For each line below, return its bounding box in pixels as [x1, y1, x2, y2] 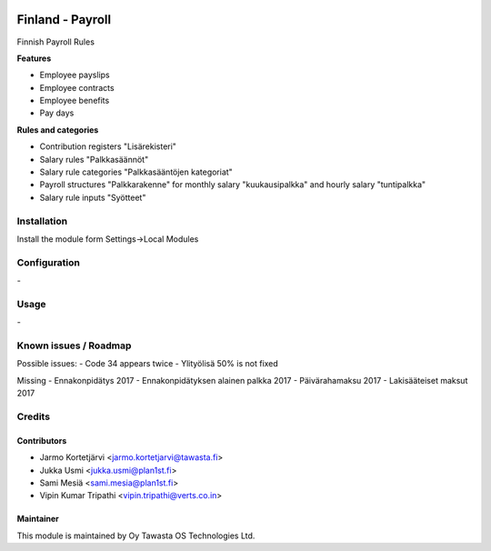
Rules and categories [16, 124, 99, 135]
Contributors [16, 435, 67, 446]
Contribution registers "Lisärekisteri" [39, 141, 177, 152]
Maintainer [16, 514, 59, 525]
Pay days [39, 107, 75, 118]
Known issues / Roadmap [16, 339, 132, 352]
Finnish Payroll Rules [16, 36, 95, 47]
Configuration [16, 255, 81, 268]
